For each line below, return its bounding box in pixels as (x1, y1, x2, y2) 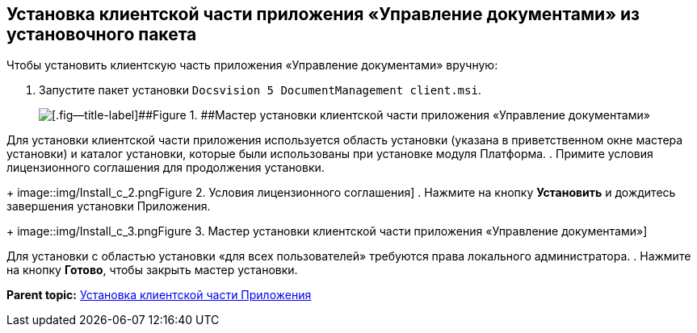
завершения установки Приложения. (6, 199, 211, 214)
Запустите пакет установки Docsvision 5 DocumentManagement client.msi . (39, 83, 481, 98)
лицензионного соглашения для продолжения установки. (6, 160, 325, 175)
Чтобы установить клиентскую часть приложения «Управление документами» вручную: (6, 58, 498, 73)
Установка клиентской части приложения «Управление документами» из (6, 4, 640, 24)
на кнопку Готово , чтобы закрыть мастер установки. (6, 263, 298, 277)
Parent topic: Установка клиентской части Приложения (6, 288, 312, 302)
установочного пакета (6, 24, 197, 44)
